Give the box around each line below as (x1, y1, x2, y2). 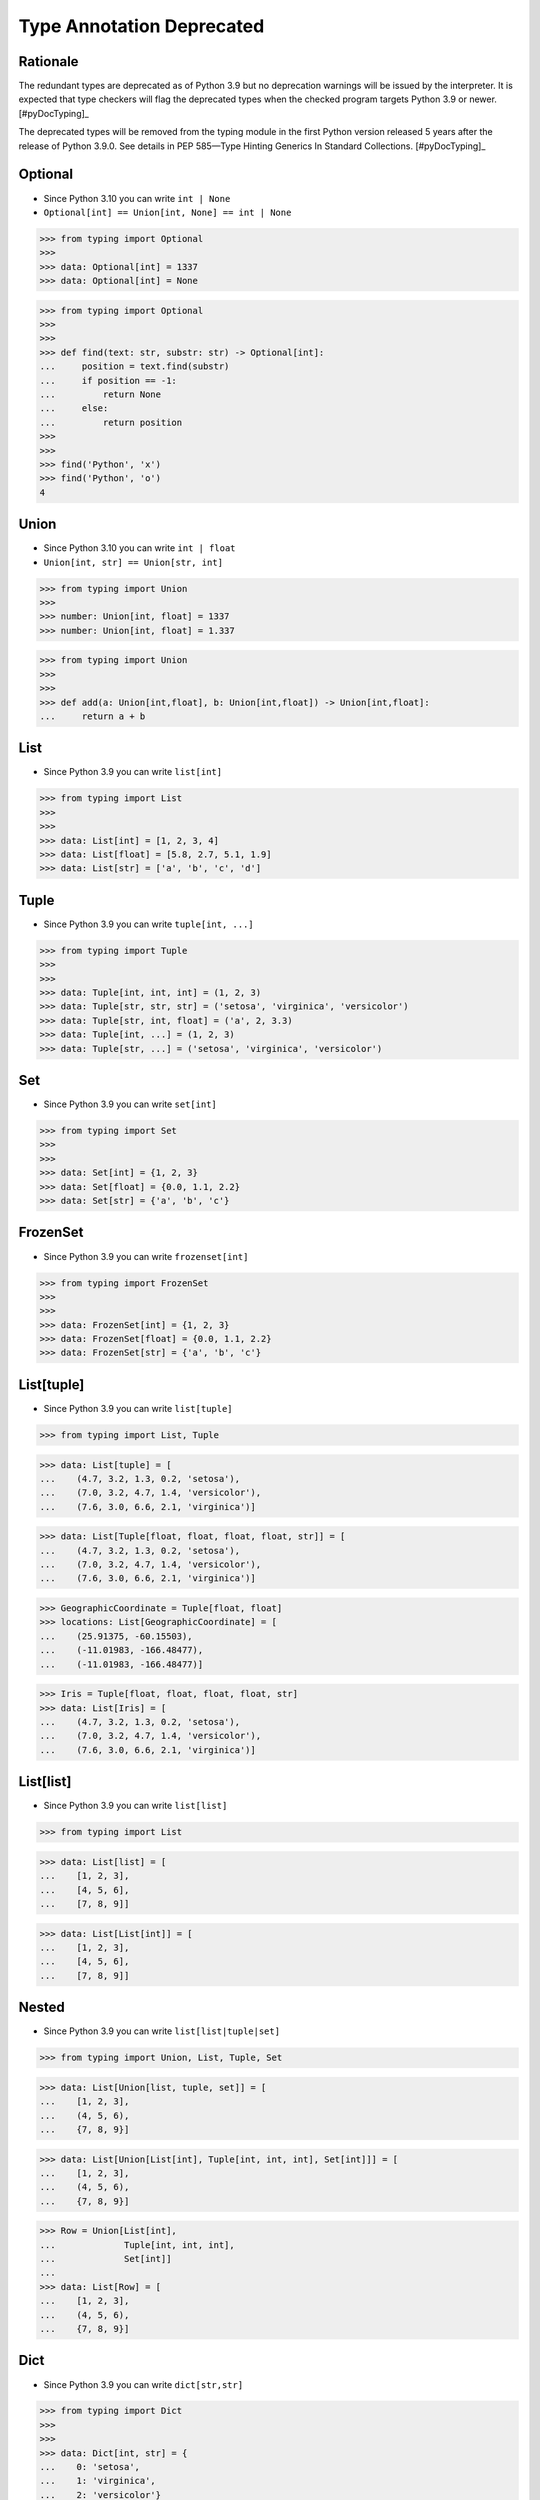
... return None (39, 389, 162, 400)
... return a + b (39, 710, 146, 722)
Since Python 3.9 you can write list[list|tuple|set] (43, 2025, 280, 2037)
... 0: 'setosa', (39, 2461, 140, 2473)
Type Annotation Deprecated (18, 15, 265, 37)
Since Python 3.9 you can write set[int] (43, 1098, 217, 1110)
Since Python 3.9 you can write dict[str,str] (43, 2378, 244, 2390)
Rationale (18, 53, 79, 70)
